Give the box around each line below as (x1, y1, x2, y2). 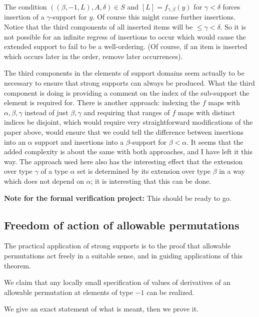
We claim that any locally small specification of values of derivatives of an (4, 277, 230, 287)
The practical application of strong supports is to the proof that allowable (4, 240, 231, 251)
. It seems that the (186, 136, 243, 147)
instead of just (24, 107, 68, 117)
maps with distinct (177, 107, 235, 117)
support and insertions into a (34, 136, 124, 147)
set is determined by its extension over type (77, 166, 210, 176)
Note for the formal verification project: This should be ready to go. (4, 192, 231, 203)
